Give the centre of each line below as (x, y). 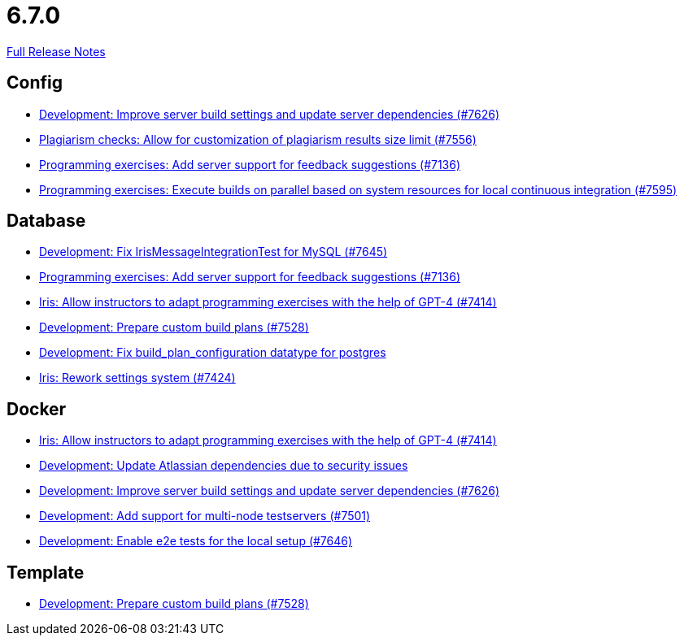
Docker (37, 409)
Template (46, 572)
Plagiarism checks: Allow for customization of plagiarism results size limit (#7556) (258, 139)
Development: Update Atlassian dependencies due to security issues (224, 466)
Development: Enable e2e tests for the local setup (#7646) (196, 541)
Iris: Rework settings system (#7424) (137, 378)
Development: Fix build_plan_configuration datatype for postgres (213, 353)
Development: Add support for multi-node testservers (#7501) (205, 516)
